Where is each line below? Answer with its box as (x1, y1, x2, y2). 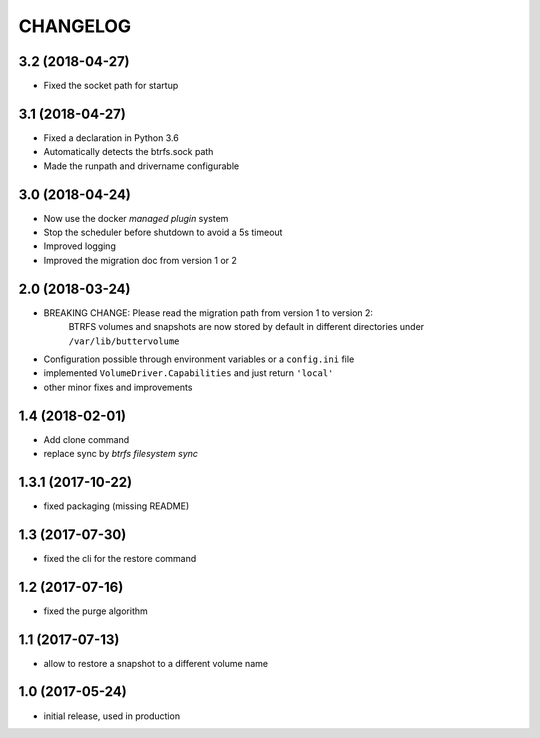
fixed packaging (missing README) (43, 500, 190, 512)
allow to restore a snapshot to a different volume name (43, 657, 269, 669)
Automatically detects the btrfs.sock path (43, 146, 214, 158)
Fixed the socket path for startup (43, 80, 179, 92)
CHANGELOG (18, 15, 132, 37)
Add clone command (43, 433, 130, 445)
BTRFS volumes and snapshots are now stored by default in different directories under (68, 321, 425, 333)
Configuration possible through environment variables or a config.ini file (43, 353, 355, 365)
